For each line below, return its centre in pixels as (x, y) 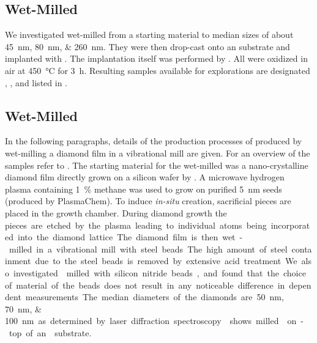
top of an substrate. (50, 332)
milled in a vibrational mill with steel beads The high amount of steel (148, 249)
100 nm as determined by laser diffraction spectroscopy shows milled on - (154, 321)
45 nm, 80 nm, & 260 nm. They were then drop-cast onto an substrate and (147, 46)
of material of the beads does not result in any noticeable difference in (145, 285)
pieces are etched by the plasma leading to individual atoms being (136, 225)
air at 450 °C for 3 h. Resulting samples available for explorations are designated (158, 70)
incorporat (290, 225)
